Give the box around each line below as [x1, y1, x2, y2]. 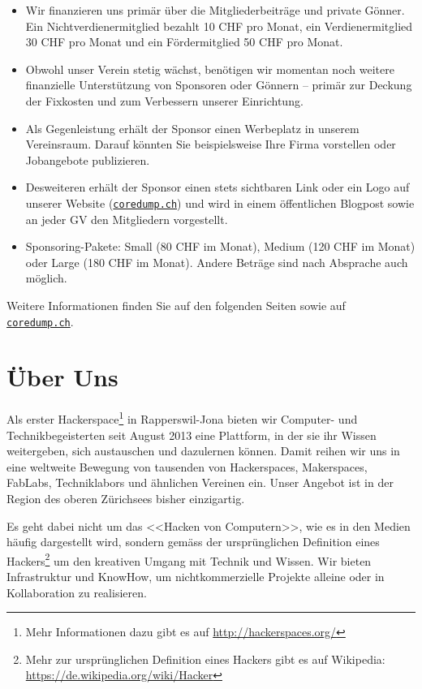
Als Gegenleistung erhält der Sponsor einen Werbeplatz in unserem [25, 119, 360, 136]
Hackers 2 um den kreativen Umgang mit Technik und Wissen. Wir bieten [6, 549, 372, 569]
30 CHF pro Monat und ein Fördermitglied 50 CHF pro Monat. [25, 33, 343, 50]
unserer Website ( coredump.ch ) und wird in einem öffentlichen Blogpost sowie [25, 194, 415, 211]
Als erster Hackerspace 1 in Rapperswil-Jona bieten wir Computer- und [6, 408, 358, 427]
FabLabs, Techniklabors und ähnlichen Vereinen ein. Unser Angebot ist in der [6, 474, 394, 491]
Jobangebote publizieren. [25, 151, 150, 168]
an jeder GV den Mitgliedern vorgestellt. [25, 210, 228, 227]
